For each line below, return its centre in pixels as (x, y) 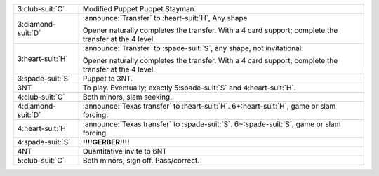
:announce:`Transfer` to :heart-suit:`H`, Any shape (165, 18)
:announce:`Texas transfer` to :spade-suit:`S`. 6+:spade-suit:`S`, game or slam (212, 124)
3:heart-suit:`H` (42, 59)
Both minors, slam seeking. (127, 97)
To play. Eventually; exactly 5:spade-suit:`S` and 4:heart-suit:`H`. (189, 88)
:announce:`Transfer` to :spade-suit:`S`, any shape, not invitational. (193, 48)
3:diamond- (36, 24)
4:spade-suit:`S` (44, 142)
